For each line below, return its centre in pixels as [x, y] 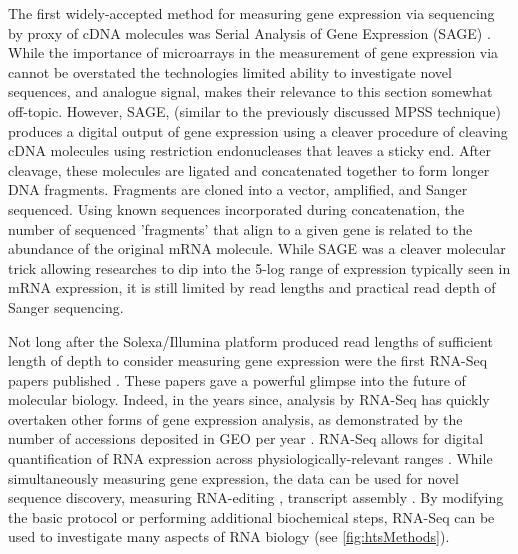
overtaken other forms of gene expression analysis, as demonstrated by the [235, 418]
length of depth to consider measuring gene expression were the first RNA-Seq [248, 360]
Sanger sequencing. [66, 306]
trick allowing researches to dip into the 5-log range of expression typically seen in [259, 267]
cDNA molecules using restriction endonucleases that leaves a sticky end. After [250, 150]
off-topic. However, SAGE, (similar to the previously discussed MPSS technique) [254, 110]
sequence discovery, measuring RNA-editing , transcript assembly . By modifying [256, 497]
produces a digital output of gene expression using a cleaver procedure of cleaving [258, 130]
